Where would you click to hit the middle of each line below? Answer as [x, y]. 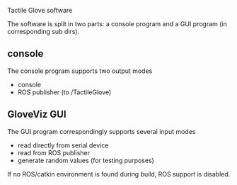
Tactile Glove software [40, 10]
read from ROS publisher [54, 152]
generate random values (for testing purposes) [86, 160]
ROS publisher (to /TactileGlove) [64, 92]
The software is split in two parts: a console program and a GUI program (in [117, 24]
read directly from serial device [63, 145]
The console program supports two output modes [80, 71]
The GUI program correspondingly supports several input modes [102, 131]
